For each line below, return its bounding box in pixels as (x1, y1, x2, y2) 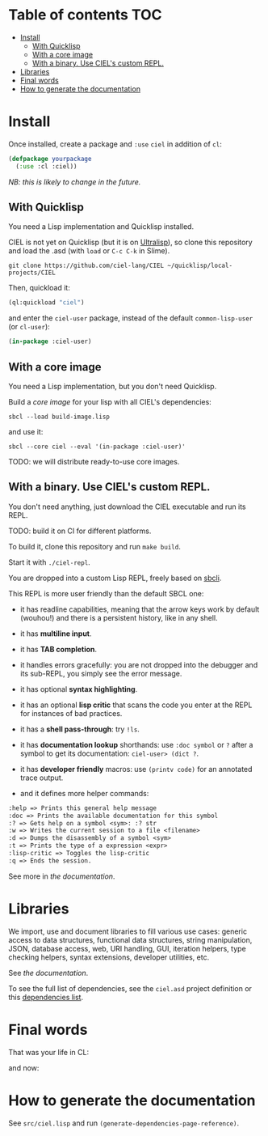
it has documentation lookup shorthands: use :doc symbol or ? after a (19, 740, 253, 749)
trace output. (19, 773, 64, 782)
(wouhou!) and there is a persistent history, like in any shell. (19, 613, 218, 622)
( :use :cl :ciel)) (15, 162, 78, 171)
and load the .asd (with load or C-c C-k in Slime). (8, 246, 170, 256)
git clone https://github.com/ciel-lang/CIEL (8, 261, 164, 270)
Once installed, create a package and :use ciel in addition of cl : (8, 139, 222, 149)
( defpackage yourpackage (8, 155, 92, 163)
